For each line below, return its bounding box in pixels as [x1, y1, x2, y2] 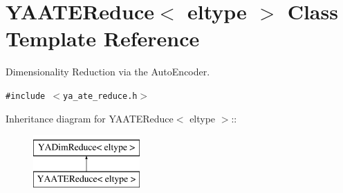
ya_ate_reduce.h [63, 91, 138, 101]
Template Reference [6, 24, 200, 53]
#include [6, 91, 46, 101]
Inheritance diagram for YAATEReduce [6, 111, 174, 125]
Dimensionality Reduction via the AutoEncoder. [6, 64, 210, 79]
